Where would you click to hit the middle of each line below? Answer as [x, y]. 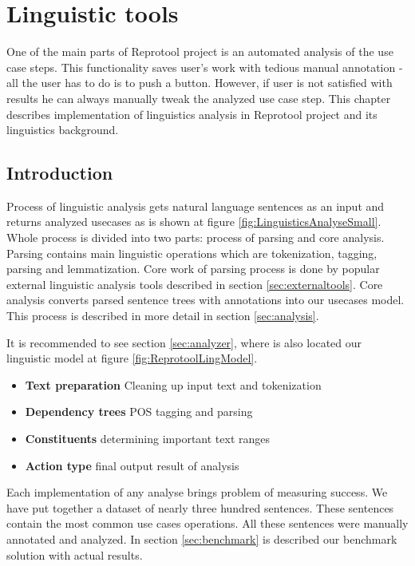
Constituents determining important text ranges [148, 439]
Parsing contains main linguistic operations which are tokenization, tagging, [192, 253]
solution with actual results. [75, 554]
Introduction [60, 173]
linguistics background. [63, 130]
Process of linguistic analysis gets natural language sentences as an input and [196, 206]
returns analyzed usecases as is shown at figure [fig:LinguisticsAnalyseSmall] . [194, 222]
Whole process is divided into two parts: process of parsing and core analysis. [196, 237]
